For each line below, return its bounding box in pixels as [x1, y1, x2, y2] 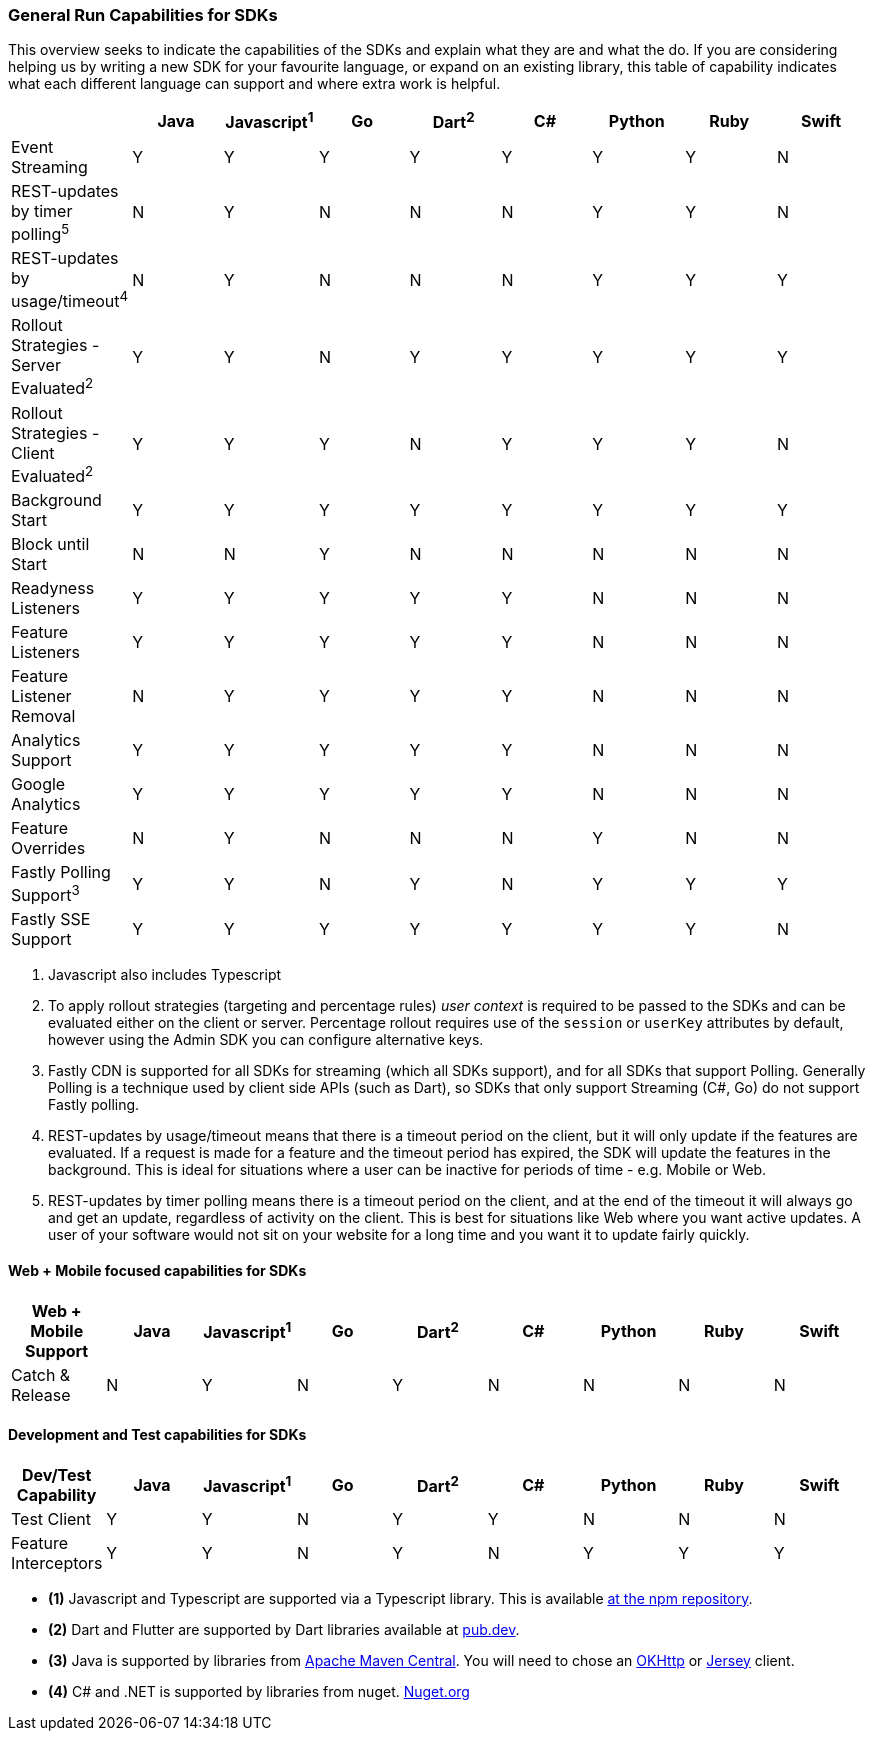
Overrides [11, 838, 86, 859]
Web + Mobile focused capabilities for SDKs [8, 1261, 307, 1279]
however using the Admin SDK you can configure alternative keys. [48, 1031, 484, 1049]
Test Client [11, 1508, 92, 1529]
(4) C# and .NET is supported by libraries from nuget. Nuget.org [48, 1682, 470, 1700]
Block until [11, 534, 90, 555]
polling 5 [11, 220, 70, 245]
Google [11, 774, 66, 795]
